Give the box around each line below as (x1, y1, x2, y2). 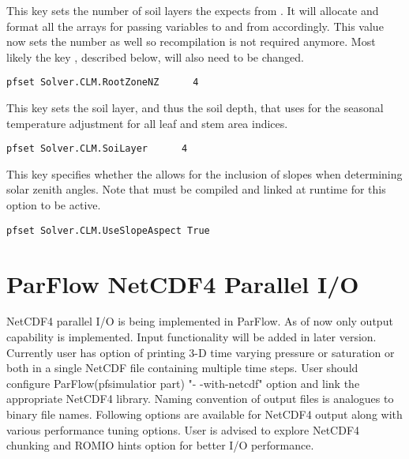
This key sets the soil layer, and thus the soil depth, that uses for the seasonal (6, 100, 384, 116)
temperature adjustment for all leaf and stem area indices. (6, 115, 288, 131)
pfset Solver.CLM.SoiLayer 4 (6, 143, 188, 155)
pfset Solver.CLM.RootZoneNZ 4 (6, 77, 199, 88)
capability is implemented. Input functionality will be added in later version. (6, 329, 377, 345)
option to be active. (6, 197, 101, 213)
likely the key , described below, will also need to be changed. (6, 48, 305, 65)
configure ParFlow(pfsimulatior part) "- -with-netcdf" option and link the (6, 374, 360, 391)
